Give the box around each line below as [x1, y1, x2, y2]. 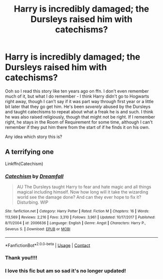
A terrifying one [5, 148, 54, 156]
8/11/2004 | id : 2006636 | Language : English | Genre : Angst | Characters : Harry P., [5, 221, 147, 226]
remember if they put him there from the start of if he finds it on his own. [5, 124, 150, 130]
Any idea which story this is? [5, 134, 62, 139]
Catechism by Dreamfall [5, 173, 64, 179]
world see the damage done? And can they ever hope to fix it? [16, 194, 142, 200]
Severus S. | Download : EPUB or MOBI [5, 227, 70, 232]
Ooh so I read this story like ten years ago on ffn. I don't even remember [5, 88, 149, 94]
